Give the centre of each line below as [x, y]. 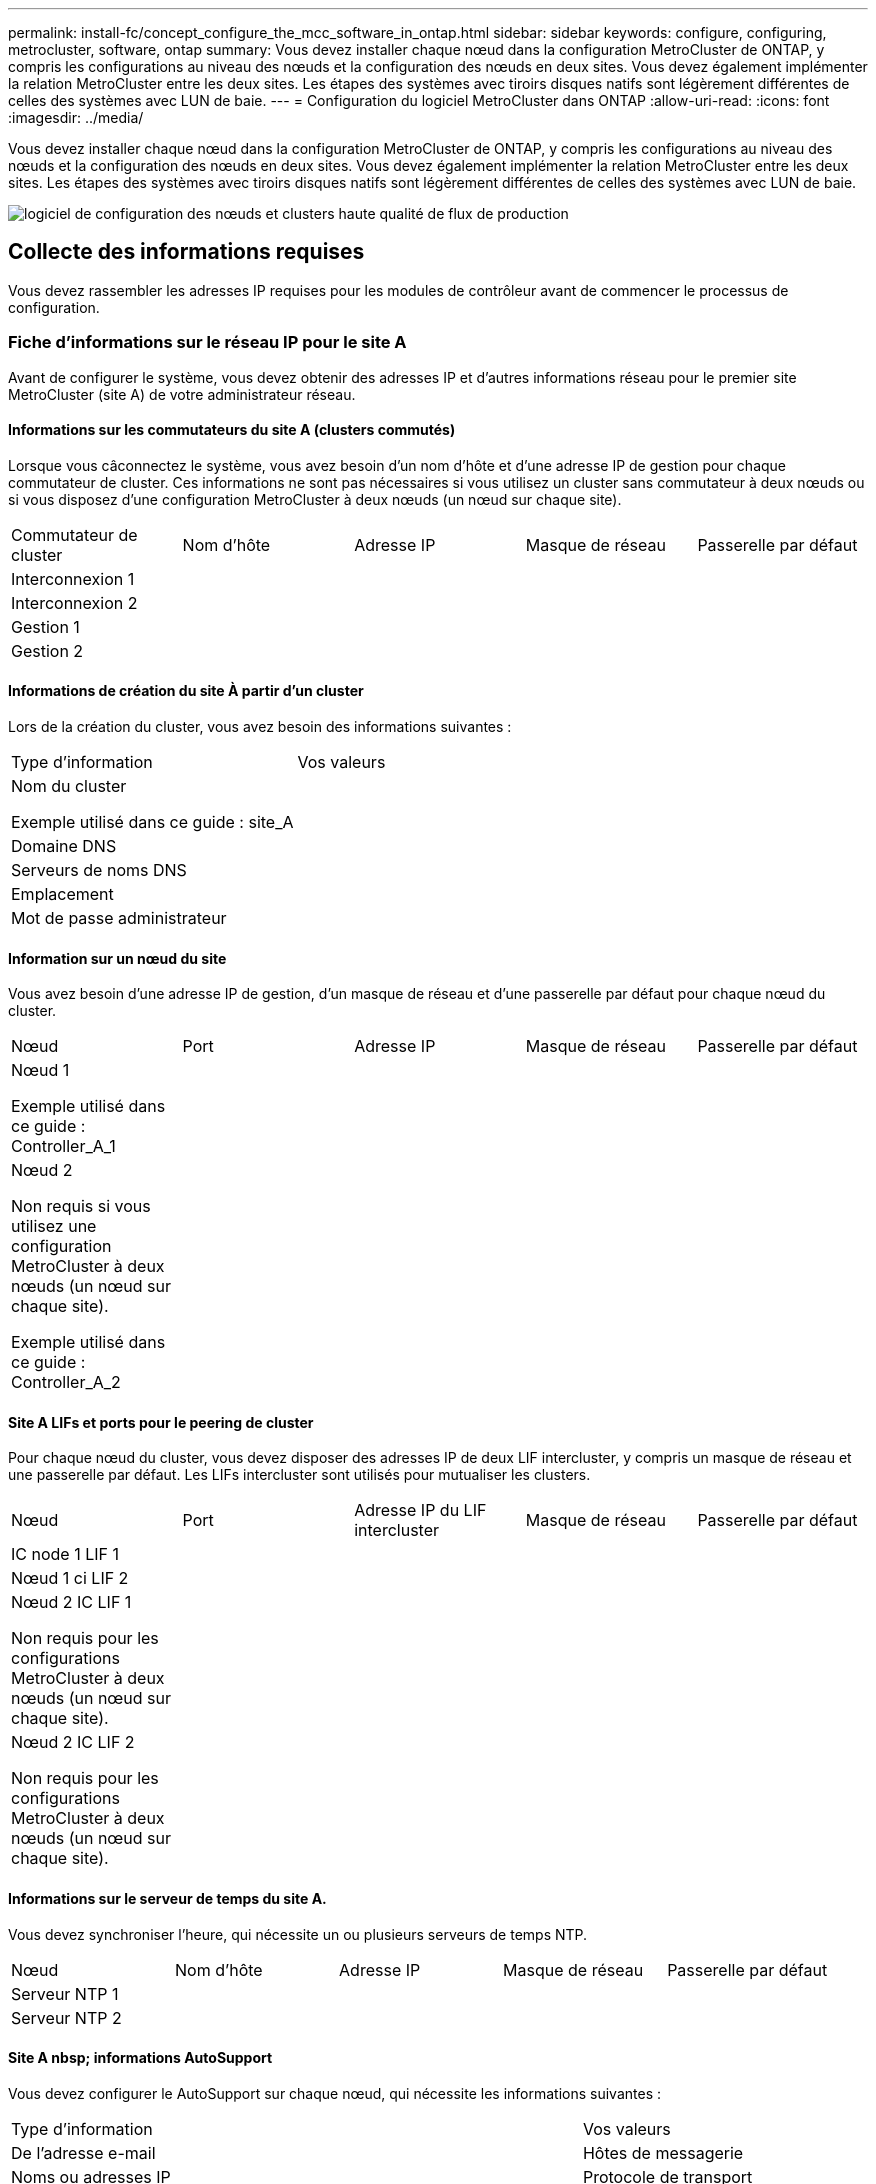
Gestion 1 [45, 626]
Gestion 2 [47, 650]
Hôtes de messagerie [663, 2152]
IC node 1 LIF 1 [65, 1554]
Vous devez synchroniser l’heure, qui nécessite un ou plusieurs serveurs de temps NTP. [298, 1934]
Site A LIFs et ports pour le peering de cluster [161, 1422]
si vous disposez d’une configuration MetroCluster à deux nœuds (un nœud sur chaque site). [315, 499]
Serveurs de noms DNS [99, 870]
